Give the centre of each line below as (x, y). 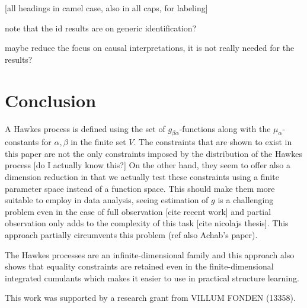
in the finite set (98, 142)
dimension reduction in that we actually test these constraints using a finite (142, 177)
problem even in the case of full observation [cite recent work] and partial (138, 211)
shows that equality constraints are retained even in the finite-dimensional (139, 266)
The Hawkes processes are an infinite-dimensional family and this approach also (150, 254)
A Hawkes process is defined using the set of (85, 128)
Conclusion (51, 100)
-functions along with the (225, 128)
